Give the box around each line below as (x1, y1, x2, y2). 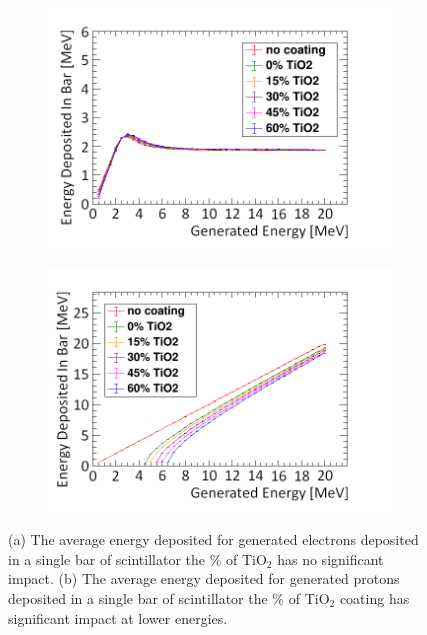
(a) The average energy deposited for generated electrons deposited (8, 529, 419, 550)
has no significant (277, 548, 384, 569)
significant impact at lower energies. (8, 607, 228, 628)
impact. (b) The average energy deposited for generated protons (8, 568, 400, 589)
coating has (339, 587, 410, 608)
